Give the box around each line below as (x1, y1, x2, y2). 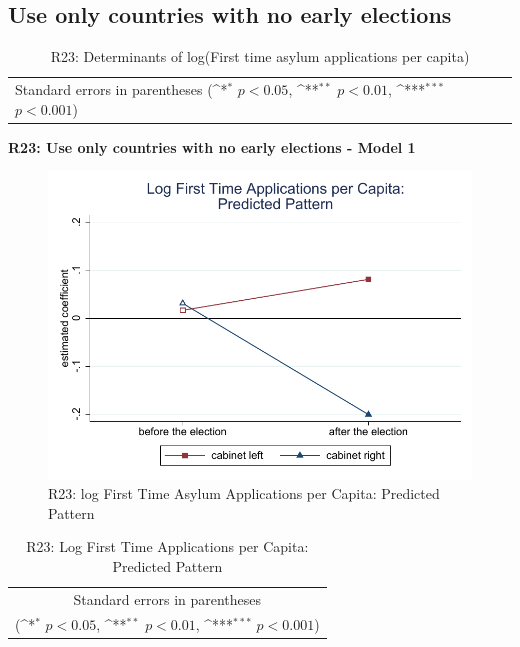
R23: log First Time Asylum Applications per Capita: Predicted (48, 483, 440, 504)
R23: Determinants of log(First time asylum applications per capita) (50, 46, 470, 67)
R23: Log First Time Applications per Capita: (26, 536, 309, 557)
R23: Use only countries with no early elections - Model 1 (8, 136, 416, 157)
